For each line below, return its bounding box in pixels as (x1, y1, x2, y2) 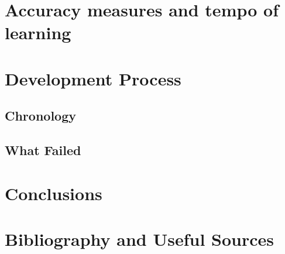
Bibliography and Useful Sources (5, 227, 274, 251)
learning (5, 20, 71, 44)
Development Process (5, 66, 181, 90)
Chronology (5, 107, 76, 125)
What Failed (5, 141, 81, 159)
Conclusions (5, 181, 102, 205)
